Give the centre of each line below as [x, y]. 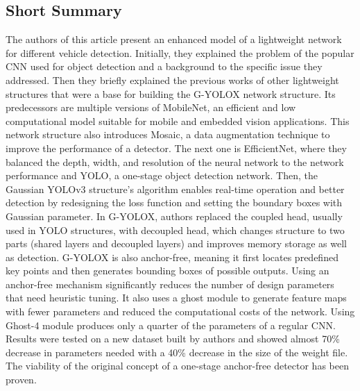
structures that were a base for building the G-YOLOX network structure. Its [171, 93]
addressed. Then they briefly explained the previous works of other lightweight [172, 80]
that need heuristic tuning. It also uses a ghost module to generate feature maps [176, 298]
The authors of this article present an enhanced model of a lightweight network [174, 39]
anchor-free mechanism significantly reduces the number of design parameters [170, 284]
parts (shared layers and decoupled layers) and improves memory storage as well [176, 243]
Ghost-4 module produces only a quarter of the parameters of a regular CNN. [171, 325]
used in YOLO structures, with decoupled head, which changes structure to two [175, 230]
